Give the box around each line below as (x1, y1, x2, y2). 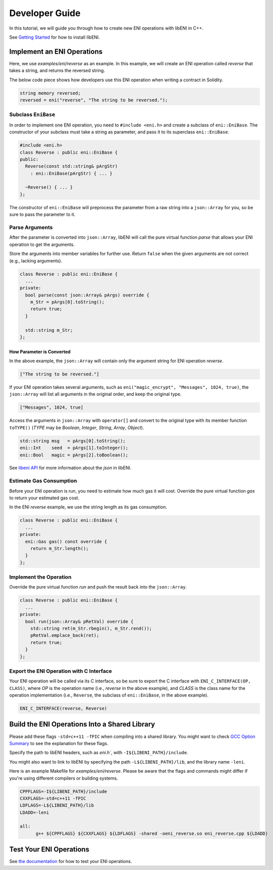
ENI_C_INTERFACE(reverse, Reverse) (20, 705, 107, 711)
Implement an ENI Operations (9, 47, 103, 56)
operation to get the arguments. (9, 241, 75, 247)
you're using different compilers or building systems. (9, 775, 118, 781)
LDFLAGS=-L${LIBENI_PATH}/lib (20, 803, 94, 808)
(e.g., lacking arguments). (9, 257, 63, 263)
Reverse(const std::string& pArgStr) (25, 164, 118, 169)
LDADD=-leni (20, 809, 50, 815)
